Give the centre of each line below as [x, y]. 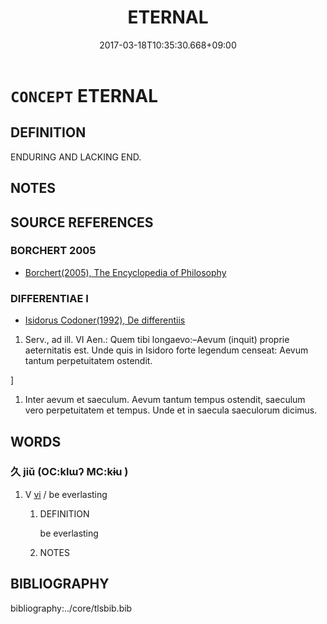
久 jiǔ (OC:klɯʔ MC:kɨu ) [69, 472]
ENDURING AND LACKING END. [76, 157]
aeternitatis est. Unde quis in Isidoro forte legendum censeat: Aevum [166, 350]
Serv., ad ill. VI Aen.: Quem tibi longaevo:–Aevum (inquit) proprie [157, 340]
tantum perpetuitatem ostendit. [88, 361]
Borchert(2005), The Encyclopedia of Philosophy [125, 272]
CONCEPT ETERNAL [84, 95]
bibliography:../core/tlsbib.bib [71, 608]
